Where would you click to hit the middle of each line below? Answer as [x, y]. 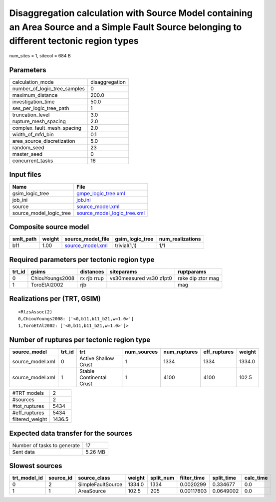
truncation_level [31, 115]
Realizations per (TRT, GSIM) [55, 299]
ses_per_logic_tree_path [41, 108]
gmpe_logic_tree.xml [101, 193]
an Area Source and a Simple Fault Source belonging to [126, 27]
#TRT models [28, 393]
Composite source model [49, 227]
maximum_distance [35, 95]
